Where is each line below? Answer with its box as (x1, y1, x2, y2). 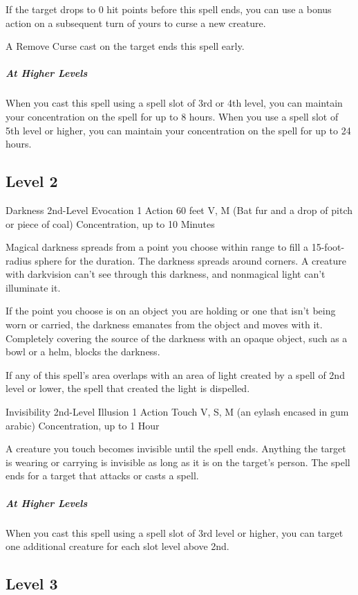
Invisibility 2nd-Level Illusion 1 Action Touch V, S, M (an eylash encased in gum (6, 405, 349, 419)
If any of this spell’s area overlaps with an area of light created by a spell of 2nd (6, 367, 345, 382)
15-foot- (311, 240, 345, 254)
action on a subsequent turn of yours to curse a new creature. (6, 15, 266, 30)
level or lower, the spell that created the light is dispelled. (6, 381, 250, 396)
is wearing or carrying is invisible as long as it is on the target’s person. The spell (6, 454, 350, 469)
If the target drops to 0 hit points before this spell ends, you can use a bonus (6, 2, 332, 16)
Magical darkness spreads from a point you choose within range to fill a (6, 240, 309, 254)
